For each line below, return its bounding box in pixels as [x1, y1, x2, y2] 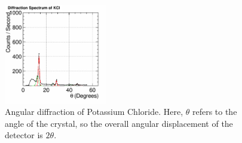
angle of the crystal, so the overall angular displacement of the [5, 117, 233, 129]
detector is [5, 129, 43, 141]
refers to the [192, 105, 237, 118]
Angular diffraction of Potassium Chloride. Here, [5, 105, 183, 118]
